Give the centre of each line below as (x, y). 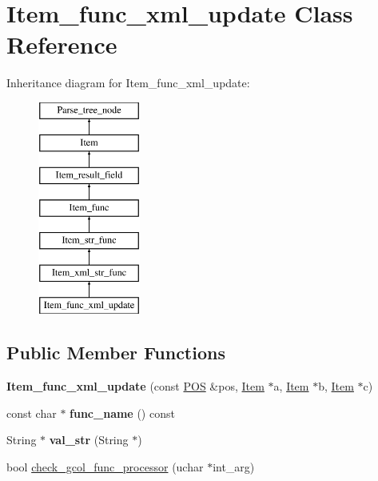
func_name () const (122, 413)
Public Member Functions (116, 353)
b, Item (336, 386)
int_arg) (234, 467)
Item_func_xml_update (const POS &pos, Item (135, 386)
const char (32, 413)
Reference (62, 44)
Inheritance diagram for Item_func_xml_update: (128, 83)
